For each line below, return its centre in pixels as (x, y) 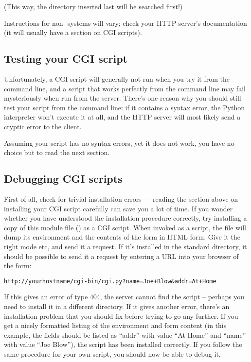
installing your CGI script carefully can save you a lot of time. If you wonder (118, 208)
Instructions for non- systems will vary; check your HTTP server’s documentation (125, 23)
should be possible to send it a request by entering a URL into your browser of (121, 256)
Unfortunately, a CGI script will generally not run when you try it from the (117, 78)
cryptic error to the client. (43, 126)
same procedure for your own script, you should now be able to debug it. (112, 353)
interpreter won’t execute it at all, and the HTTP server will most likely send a (122, 117)
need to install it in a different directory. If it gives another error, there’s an (117, 306)
